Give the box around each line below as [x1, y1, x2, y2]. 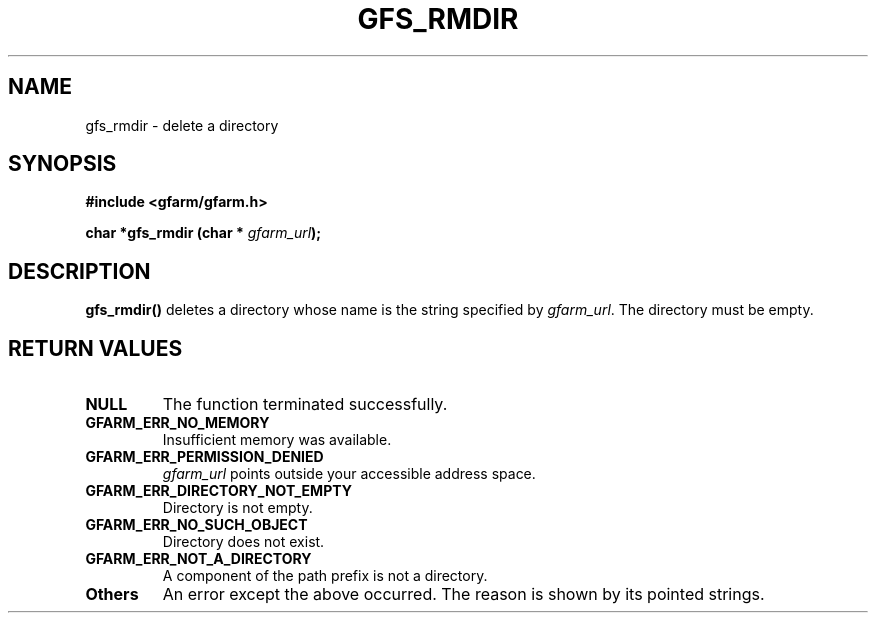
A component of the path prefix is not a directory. [162, 567, 488, 585]
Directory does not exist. [162, 533, 325, 551]
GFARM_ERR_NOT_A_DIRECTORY [85, 550, 312, 568]
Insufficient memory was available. [162, 431, 392, 449]
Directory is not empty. [162, 499, 313, 517]
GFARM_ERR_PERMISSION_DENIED [85, 448, 324, 466]
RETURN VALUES [8, 335, 183, 361]
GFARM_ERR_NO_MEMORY [85, 414, 270, 432]
